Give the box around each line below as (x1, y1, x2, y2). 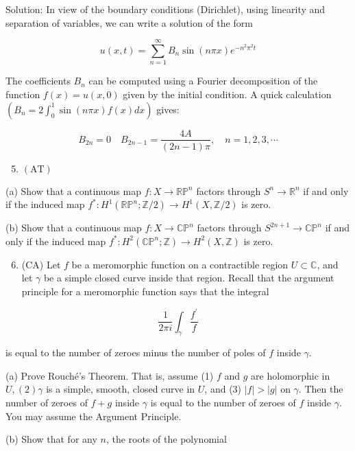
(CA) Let (21, 257, 61, 271)
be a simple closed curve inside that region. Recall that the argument (43, 270, 334, 285)
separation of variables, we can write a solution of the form (5, 15, 253, 30)
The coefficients (5, 73, 71, 88)
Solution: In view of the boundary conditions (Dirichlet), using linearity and (5, 2, 326, 16)
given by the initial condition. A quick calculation (123, 86, 332, 101)
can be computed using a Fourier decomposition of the (88, 73, 318, 88)
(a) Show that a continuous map (5, 183, 142, 198)
